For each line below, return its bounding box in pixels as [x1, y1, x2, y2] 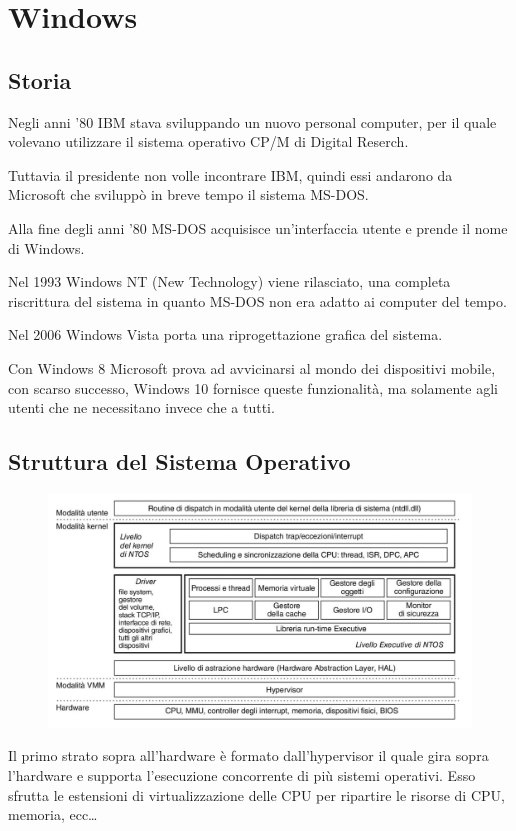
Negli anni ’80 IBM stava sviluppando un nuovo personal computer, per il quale [8, 111, 497, 132]
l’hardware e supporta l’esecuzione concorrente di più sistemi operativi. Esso [8, 765, 476, 786]
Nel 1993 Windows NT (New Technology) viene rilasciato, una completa [8, 271, 451, 292]
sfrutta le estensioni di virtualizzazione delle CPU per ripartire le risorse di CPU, [8, 784, 505, 805]
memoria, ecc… [8, 804, 98, 825]
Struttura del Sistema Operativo [8, 446, 351, 477]
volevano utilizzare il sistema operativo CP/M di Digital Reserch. [8, 131, 409, 152]
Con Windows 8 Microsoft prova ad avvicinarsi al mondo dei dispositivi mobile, [8, 357, 496, 378]
